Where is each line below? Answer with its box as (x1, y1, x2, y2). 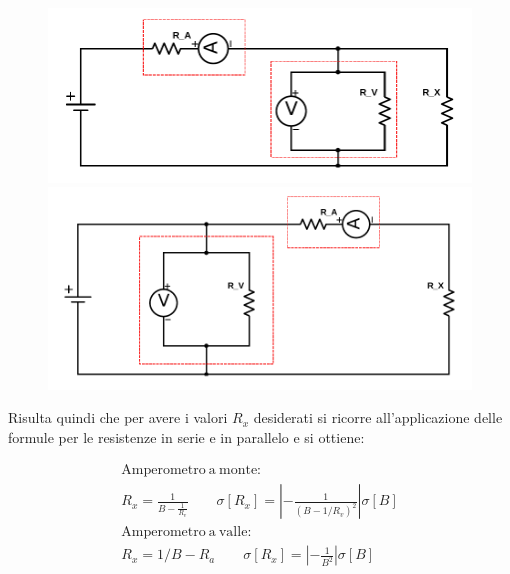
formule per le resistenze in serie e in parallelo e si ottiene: (8, 426, 365, 447)
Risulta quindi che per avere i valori (8, 407, 228, 428)
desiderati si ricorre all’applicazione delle (253, 407, 503, 428)
